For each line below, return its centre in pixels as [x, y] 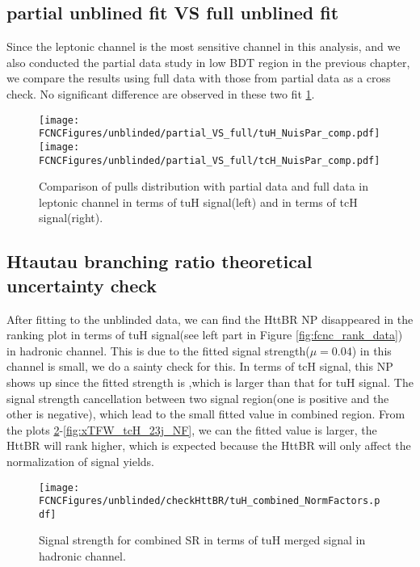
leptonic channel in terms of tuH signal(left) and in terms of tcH [198, 202]
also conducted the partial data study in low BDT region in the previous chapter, [208, 62]
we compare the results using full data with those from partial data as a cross [199, 78]
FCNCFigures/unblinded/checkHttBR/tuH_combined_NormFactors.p [210, 501]
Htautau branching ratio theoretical [160, 261]
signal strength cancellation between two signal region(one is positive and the [198, 398]
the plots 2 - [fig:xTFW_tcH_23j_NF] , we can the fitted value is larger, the [192, 429]
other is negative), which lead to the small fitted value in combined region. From [206, 414]
